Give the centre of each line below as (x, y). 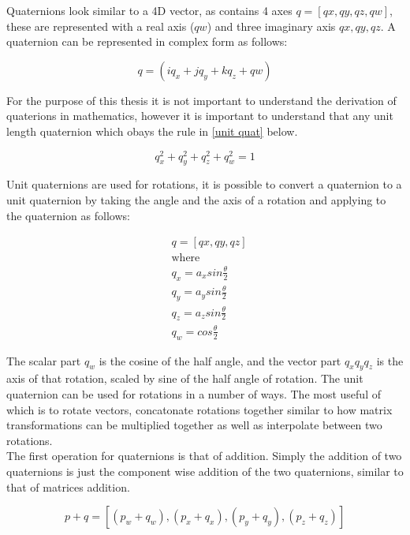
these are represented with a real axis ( (101, 26)
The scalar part (44, 360)
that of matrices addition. (68, 486)
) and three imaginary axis (271, 26)
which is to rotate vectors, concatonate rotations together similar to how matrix (199, 409)
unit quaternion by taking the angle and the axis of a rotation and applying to (196, 200)
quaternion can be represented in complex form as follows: (147, 41)
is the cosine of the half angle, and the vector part (220, 360)
